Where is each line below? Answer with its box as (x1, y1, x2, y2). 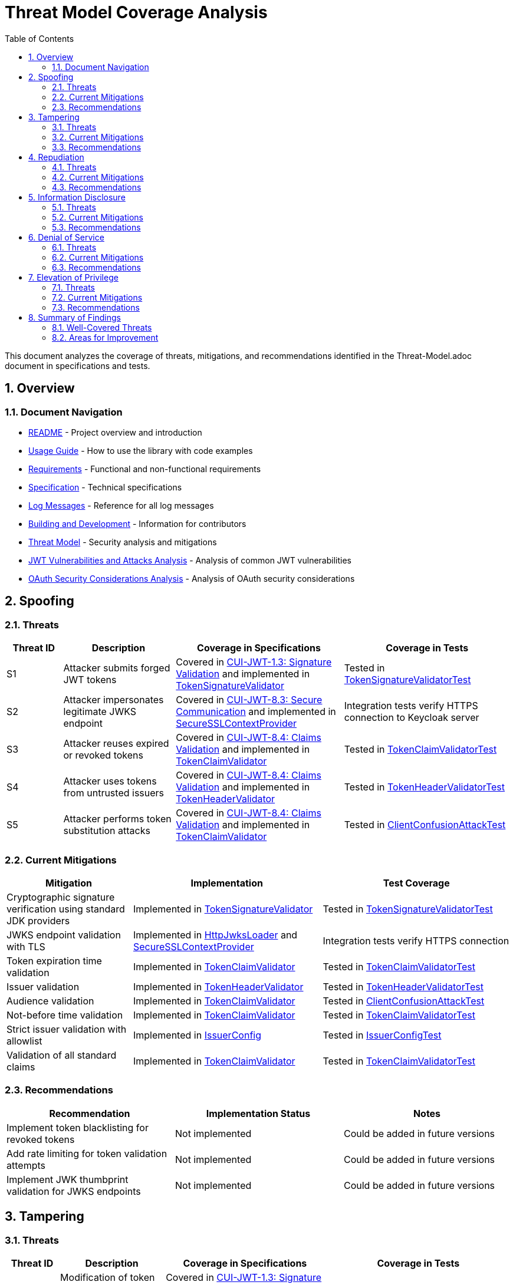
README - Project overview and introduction (28, 427, 202, 437)
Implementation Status (206, 1107, 311, 1119)
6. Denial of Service (28, 232, 104, 242)
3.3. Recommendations (52, 141, 142, 152)
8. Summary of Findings (28, 312, 121, 322)
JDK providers (6, 914, 70, 927)
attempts (6, 1159, 45, 1171)
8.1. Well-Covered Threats (52, 322, 152, 332)
